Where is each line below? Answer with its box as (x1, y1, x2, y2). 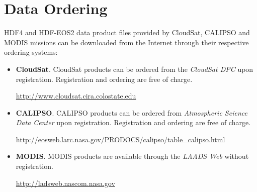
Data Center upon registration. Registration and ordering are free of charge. (16, 117, 251, 128)
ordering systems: (4, 47, 58, 57)
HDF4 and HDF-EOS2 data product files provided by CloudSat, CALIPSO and (4, 27, 250, 38)
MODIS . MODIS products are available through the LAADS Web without (16, 151, 249, 161)
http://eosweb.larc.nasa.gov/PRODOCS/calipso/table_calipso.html (16, 134, 225, 144)
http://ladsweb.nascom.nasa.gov (16, 177, 115, 188)
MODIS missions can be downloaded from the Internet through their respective (4, 37, 249, 47)
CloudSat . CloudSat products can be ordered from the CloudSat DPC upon (16, 63, 253, 74)
